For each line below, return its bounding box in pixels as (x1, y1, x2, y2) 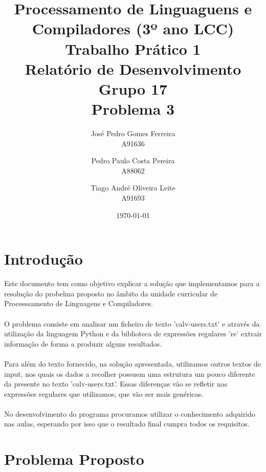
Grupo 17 (98, 78, 168, 99)
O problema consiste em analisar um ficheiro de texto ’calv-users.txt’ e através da (4, 318, 260, 329)
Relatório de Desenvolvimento (25, 58, 241, 79)
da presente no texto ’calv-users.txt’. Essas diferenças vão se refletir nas (4, 378, 228, 389)
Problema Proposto (4, 448, 144, 469)
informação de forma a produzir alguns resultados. (4, 338, 162, 349)
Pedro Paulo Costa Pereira (91, 155, 175, 166)
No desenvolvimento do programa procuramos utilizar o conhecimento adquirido (4, 408, 255, 419)
